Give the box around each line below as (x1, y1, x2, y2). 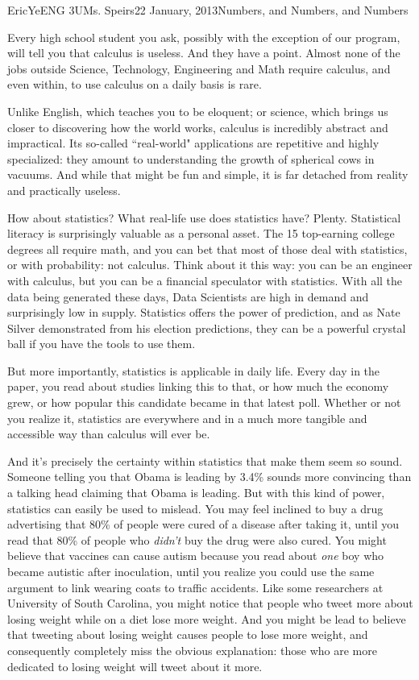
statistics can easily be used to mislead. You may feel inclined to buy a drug (7, 500, 384, 516)
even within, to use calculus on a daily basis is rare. (7, 76, 262, 93)
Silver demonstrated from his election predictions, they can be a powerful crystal (7, 319, 406, 336)
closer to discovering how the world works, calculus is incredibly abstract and (7, 118, 388, 135)
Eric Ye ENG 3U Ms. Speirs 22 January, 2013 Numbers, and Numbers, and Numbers (7, 2, 409, 18)
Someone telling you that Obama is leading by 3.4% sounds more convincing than (7, 468, 412, 485)
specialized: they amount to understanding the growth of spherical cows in (7, 150, 375, 167)
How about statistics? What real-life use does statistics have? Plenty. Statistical (7, 209, 401, 226)
